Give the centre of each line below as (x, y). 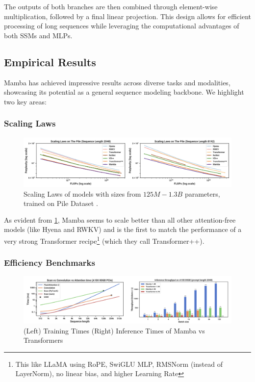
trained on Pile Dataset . (61, 203)
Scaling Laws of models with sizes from (82, 193)
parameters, (202, 193)
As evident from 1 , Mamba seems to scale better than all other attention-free (120, 219)
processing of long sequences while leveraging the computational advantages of (122, 26)
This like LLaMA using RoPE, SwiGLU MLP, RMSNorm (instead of (119, 364)
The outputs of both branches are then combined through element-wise (111, 6)
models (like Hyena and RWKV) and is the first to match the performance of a (123, 229)
